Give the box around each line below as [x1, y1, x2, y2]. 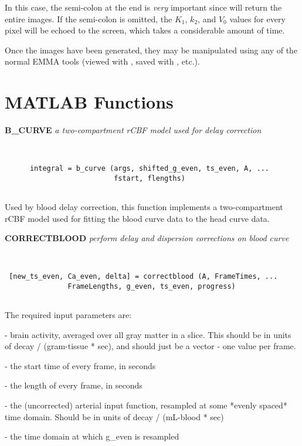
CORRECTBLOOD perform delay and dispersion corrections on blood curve [5, 232, 289, 244]
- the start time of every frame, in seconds [5, 359, 156, 371]
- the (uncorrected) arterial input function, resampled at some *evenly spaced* [5, 399, 287, 411]
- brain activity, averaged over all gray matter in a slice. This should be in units [5, 328, 291, 340]
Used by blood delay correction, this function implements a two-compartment [5, 200, 283, 212]
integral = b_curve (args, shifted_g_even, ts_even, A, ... [29, 164, 270, 173]
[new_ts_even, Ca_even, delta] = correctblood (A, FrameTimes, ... [9, 272, 278, 281]
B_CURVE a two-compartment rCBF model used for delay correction [5, 124, 262, 136]
